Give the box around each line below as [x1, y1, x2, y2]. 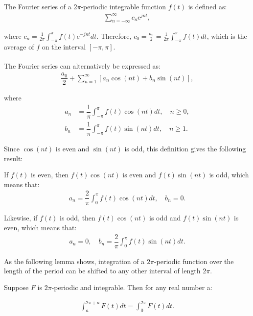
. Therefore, [96, 30, 132, 41]
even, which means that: [4, 222, 77, 233]
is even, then [31, 170, 69, 180]
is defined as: [188, 1, 227, 11]
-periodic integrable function [81, 1, 166, 11]
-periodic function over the [154, 256, 234, 266]
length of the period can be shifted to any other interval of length [4, 266, 201, 276]
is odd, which [209, 170, 249, 180]
